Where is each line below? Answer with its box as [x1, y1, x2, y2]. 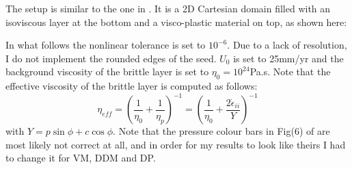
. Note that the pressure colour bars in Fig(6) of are [113, 124, 330, 138]
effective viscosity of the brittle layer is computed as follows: [5, 79, 258, 93]
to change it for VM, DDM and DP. [5, 151, 156, 165]
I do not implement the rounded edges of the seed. [5, 51, 217, 65]
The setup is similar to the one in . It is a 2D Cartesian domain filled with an [5, 1, 331, 15]
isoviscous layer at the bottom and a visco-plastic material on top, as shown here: [5, 14, 347, 29]
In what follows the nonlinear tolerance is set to [5, 38, 206, 52]
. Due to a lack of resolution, [227, 38, 347, 52]
